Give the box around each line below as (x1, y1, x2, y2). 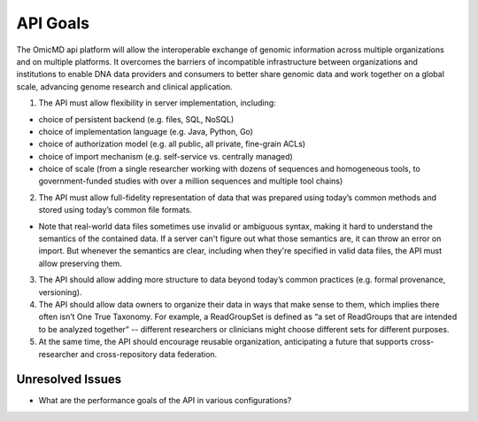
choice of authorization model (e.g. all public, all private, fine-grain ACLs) (38, 138, 305, 150)
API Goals (16, 13, 90, 33)
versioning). (38, 286, 82, 297)
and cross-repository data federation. (80, 348, 218, 359)
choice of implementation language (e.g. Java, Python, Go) (38, 126, 254, 136)
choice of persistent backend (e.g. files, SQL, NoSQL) (38, 113, 235, 124)
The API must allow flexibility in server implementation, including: (38, 97, 276, 108)
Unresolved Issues (16, 372, 122, 387)
